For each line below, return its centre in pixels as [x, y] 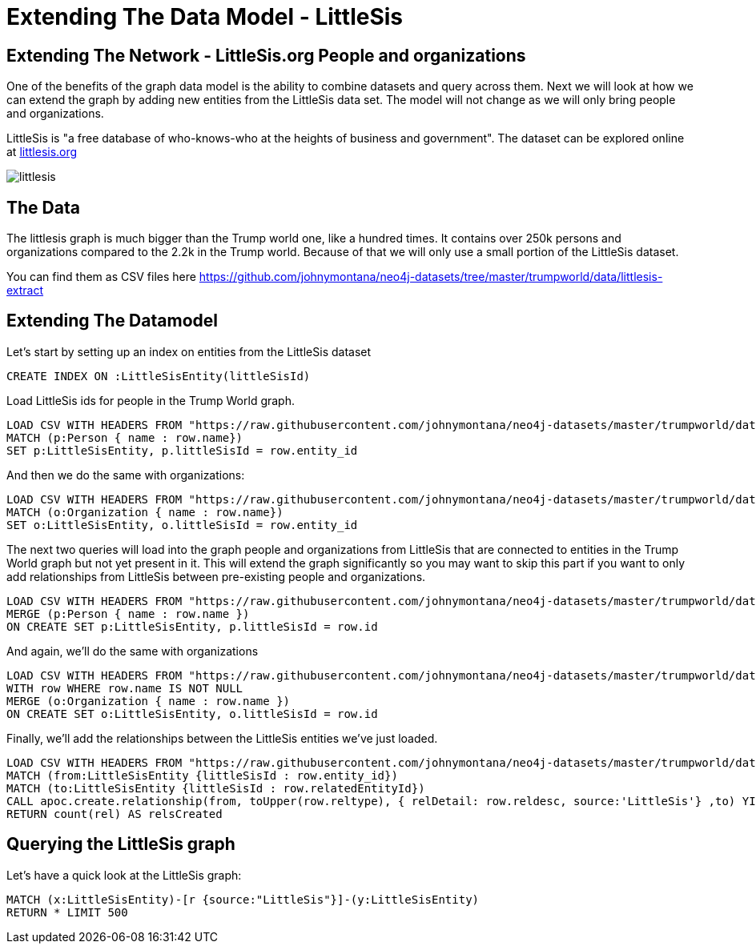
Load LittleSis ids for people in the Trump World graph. [151, 400]
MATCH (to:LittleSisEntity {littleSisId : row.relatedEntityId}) [216, 788]
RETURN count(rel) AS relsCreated [115, 814]
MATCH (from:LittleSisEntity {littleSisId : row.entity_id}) [202, 775]
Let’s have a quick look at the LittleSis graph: [124, 875]
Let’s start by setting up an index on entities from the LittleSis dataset [189, 351]
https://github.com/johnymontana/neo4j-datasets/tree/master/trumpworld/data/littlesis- [431, 277]
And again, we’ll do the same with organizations [133, 651]
